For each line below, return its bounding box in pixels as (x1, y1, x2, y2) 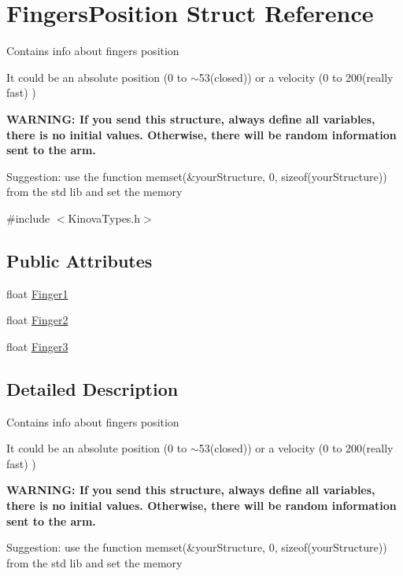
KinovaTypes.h (68, 209, 141, 226)
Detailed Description (6, 376, 179, 401)
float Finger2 (6, 312, 68, 328)
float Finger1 (6, 285, 68, 301)
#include (6, 209, 50, 226)
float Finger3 (6, 338, 68, 354)
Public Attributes (6, 248, 153, 272)
